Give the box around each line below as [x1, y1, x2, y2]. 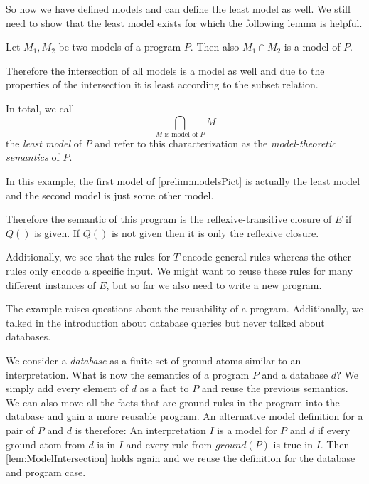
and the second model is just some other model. [6, 187, 214, 202]
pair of [6, 422, 35, 437]
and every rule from [126, 436, 213, 451]
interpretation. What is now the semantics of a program [6, 367, 250, 382]
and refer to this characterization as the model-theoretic [95, 135, 336, 150]
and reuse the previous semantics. [201, 381, 348, 396]
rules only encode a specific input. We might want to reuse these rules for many [6, 263, 353, 278]
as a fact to [139, 381, 189, 396]
